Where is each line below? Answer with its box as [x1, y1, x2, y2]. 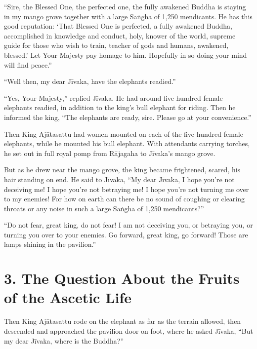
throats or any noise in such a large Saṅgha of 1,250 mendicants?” [4, 203, 204, 213]
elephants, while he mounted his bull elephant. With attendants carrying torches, [4, 138, 250, 149]
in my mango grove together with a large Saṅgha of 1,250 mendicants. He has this [4, 11, 253, 21]
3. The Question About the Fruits [4, 268, 240, 288]
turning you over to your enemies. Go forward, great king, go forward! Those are [4, 229, 248, 239]
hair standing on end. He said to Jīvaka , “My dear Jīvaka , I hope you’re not [4, 174, 235, 184]
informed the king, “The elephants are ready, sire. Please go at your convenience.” [4, 112, 252, 122]
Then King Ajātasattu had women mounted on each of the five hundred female [4, 128, 243, 139]
